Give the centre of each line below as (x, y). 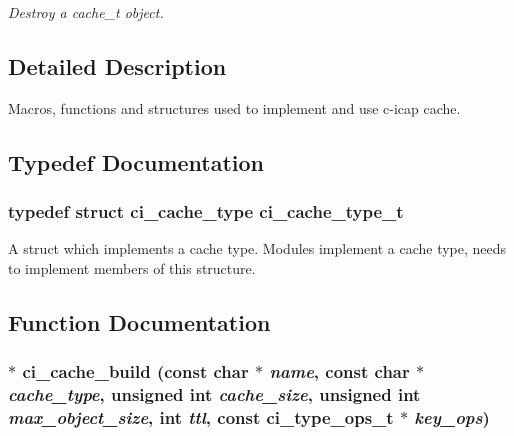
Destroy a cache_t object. (86, 12)
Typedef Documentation (136, 161)
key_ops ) (452, 417)
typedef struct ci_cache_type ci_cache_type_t (206, 211)
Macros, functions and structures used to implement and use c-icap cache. (234, 107)
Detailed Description (117, 65)
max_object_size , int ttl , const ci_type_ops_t (201, 417)
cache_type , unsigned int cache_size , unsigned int (214, 394)
